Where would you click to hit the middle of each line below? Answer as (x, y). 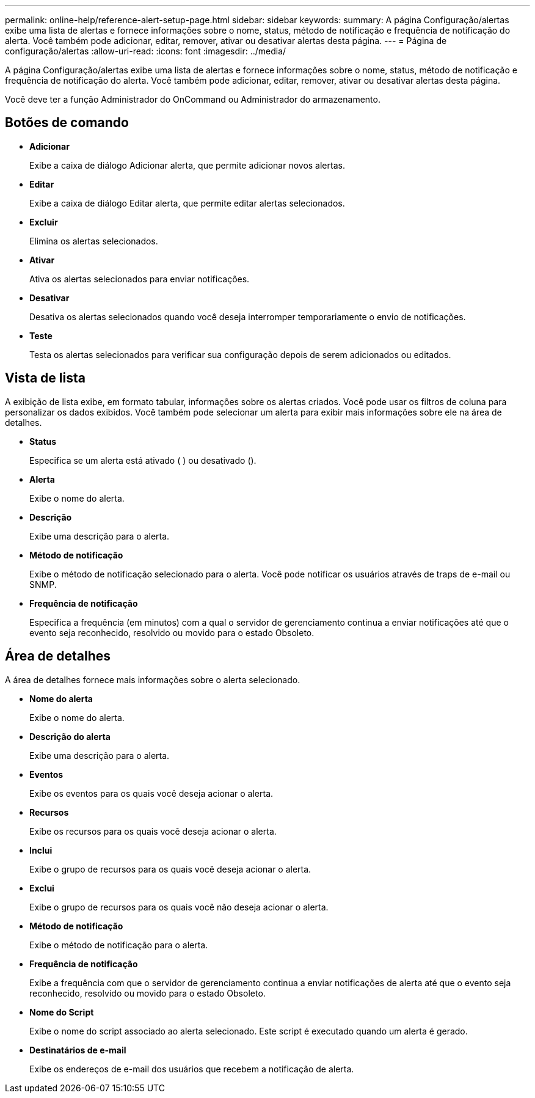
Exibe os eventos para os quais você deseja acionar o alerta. (151, 793)
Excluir (44, 222)
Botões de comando (67, 123)
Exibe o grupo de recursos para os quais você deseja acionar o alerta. (170, 869)
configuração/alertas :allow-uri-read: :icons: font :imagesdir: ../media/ (146, 51)
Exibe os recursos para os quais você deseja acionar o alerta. (153, 831)
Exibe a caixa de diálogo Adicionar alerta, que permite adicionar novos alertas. (187, 165)
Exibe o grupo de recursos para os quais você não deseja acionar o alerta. (179, 907)
